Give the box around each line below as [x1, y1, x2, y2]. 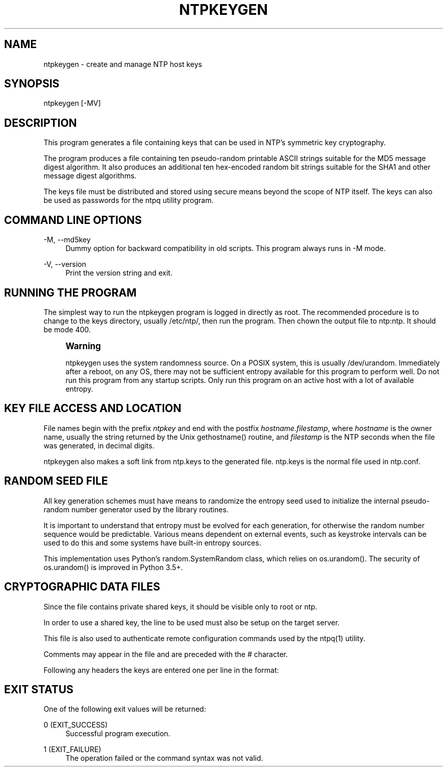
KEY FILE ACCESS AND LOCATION [4, 402, 182, 415]
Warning [65, 341, 101, 351]
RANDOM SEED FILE [4, 474, 108, 488]
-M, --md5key [43, 235, 91, 244]
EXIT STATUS [4, 683, 73, 696]
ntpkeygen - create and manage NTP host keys [43, 59, 202, 69]
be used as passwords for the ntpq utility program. [43, 196, 214, 205]
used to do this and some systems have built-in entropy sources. [43, 538, 261, 547]
